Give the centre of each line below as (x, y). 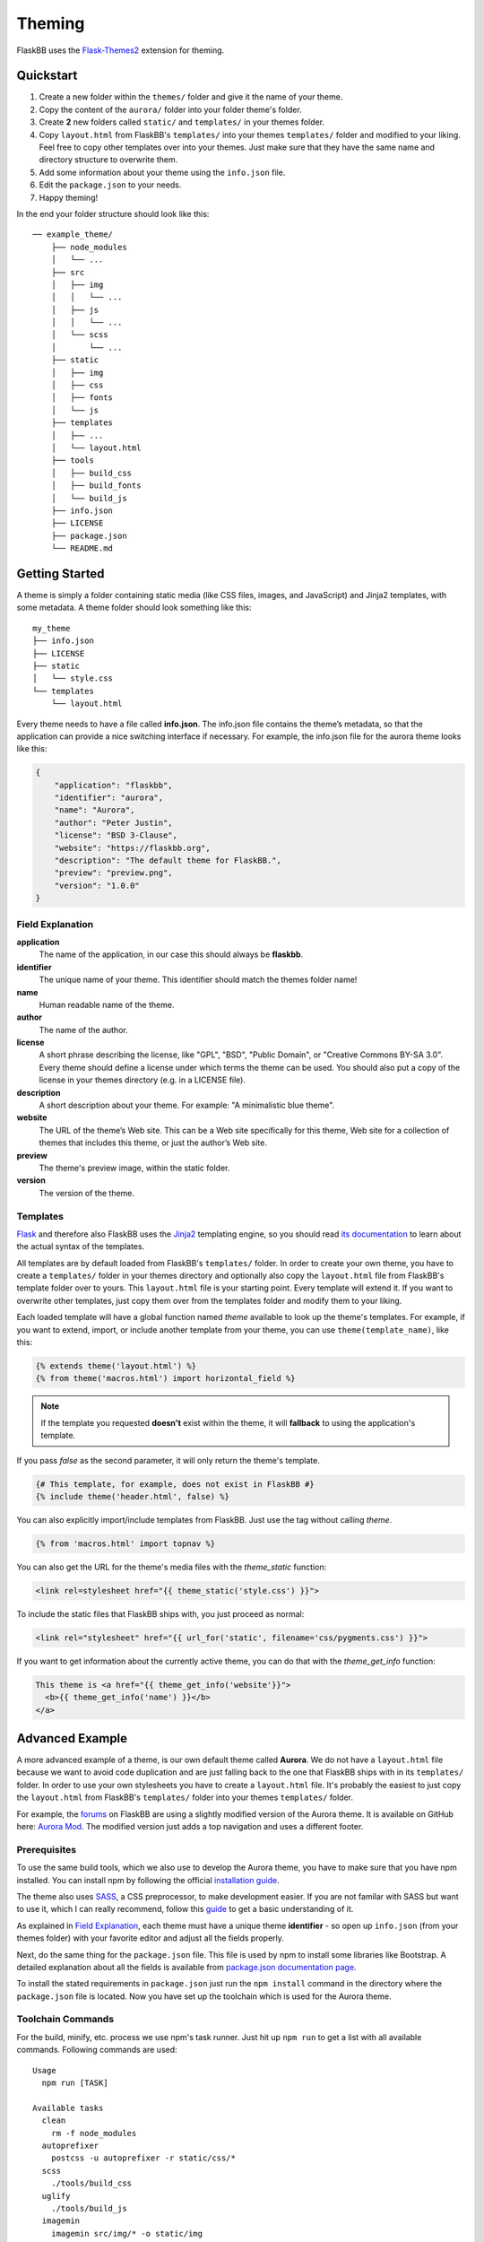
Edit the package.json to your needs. (110, 185)
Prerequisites (46, 1849)
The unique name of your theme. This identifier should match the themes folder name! (198, 980)
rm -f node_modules (94, 2133)
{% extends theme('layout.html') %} (116, 1366)
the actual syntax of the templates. (81, 1247)
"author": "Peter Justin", (114, 822)
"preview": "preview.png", (114, 873)
